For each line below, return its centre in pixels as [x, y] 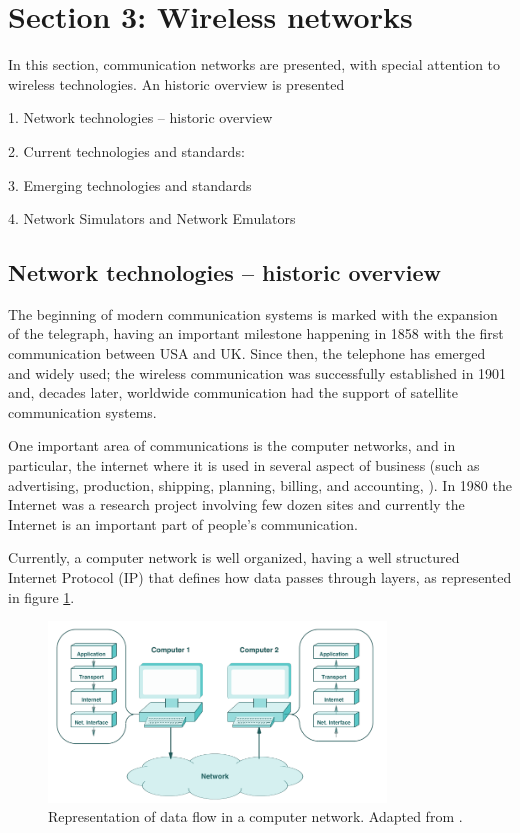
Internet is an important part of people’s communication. [183, 523]
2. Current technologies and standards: [126, 150]
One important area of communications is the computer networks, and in [232, 445]
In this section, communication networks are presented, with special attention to [254, 64]
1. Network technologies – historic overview [140, 117]
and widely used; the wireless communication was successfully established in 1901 [257, 372]
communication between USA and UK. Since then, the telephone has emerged [247, 353]
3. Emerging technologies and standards [130, 184]
